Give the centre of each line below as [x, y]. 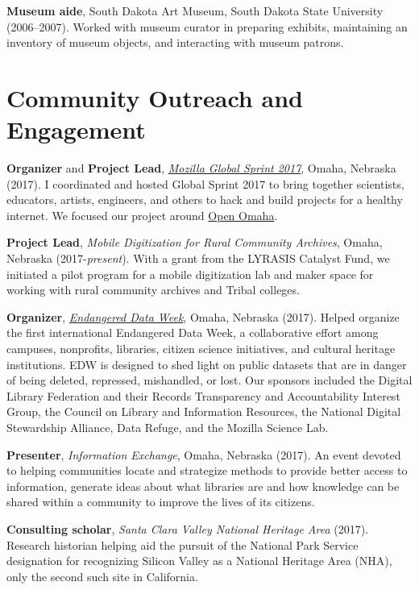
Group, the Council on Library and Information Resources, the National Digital [204, 411]
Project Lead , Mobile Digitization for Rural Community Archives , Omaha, [195, 242]
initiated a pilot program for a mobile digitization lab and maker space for [190, 274]
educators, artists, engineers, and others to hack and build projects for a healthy [205, 199]
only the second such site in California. [102, 576]
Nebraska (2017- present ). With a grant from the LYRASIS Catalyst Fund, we [198, 258]
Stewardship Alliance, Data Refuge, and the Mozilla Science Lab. [168, 427]
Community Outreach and [155, 97]
